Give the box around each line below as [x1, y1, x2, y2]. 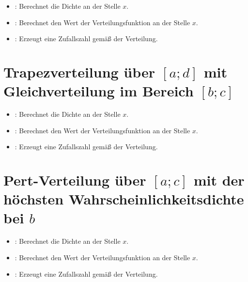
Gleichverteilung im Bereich [3, 81, 194, 101]
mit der [193, 170, 245, 190]
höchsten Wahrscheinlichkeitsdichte [3, 189, 244, 209]
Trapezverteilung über [3, 62, 155, 81]
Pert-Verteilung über [3, 170, 146, 190]
